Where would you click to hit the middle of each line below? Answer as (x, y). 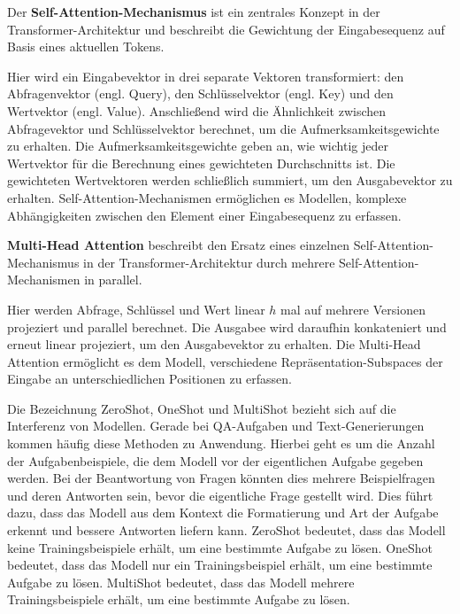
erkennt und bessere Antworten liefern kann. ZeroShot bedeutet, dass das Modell (226, 530)
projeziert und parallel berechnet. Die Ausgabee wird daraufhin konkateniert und (227, 326)
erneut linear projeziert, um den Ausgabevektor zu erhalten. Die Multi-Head (214, 344)
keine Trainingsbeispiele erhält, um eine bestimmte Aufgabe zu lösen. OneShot (220, 547)
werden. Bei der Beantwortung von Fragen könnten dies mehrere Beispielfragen (221, 478)
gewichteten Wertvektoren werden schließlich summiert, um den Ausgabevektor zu (230, 180)
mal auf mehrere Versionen (353, 309)
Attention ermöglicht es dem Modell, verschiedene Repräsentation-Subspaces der (225, 361)
